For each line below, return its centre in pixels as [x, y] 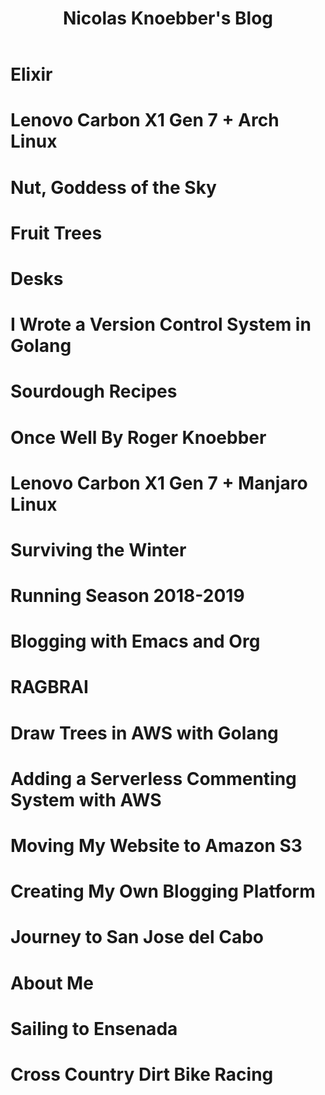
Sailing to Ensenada [94, 1028]
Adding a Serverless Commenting [153, 778]
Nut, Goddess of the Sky [113, 187]
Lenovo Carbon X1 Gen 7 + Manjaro [159, 483]
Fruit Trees [56, 233]
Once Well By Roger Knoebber [138, 437]
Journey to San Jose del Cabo [137, 937]
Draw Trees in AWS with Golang [144, 733]
